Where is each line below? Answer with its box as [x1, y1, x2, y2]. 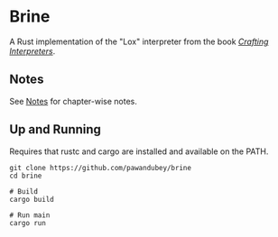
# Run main [9, 210, 51, 220]
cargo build [9, 195, 54, 204]
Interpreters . [9, 45, 56, 56]
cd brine [9, 171, 42, 180]
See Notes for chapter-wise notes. [9, 96, 138, 106]
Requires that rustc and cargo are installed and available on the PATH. [9, 146, 269, 157]
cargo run [9, 218, 47, 227]
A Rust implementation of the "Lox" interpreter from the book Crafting [9, 36, 269, 47]
